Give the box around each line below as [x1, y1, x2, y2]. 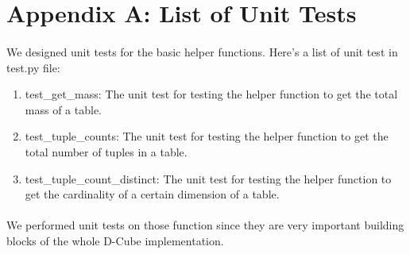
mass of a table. [25, 101, 102, 117]
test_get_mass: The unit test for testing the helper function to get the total [25, 86, 398, 102]
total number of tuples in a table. [25, 143, 188, 160]
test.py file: [6, 59, 60, 75]
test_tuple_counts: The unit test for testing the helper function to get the [25, 128, 389, 144]
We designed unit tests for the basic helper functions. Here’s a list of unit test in [6, 43, 398, 60]
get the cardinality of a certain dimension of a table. [25, 186, 280, 202]
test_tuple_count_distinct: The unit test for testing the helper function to [25, 170, 392, 187]
